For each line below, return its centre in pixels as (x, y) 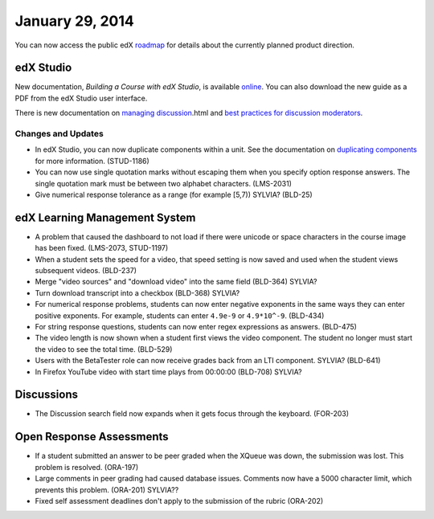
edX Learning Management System (105, 217)
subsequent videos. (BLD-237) (86, 271)
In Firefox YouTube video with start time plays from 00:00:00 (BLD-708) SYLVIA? (168, 372)
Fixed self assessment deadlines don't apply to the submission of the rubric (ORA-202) (179, 501)
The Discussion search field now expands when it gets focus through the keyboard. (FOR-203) (192, 414)
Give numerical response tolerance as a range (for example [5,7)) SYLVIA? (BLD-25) (174, 194)
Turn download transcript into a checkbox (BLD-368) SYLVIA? (137, 292)
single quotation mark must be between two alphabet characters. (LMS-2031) (164, 183)
